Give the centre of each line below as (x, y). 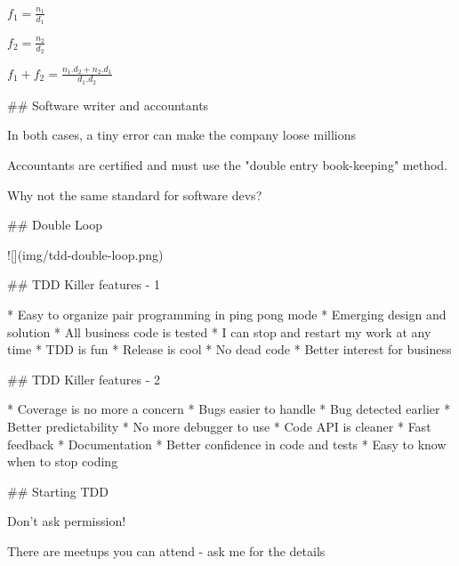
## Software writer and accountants (108, 105)
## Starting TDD (58, 491)
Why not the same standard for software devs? (135, 194)
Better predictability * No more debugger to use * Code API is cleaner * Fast (219, 426)
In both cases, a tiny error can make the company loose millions (181, 135)
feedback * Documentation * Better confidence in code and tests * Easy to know (227, 444)
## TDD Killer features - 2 (84, 379)
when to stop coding (63, 461)
